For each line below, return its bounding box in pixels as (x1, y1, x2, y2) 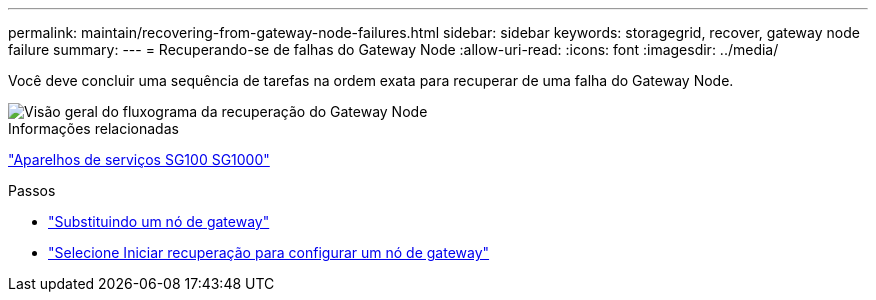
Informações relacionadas (8, 120, 179, 137)
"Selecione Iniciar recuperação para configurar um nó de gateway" (48, 244, 490, 261)
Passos (8, 182, 56, 199)
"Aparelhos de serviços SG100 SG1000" (8, 151, 270, 168)
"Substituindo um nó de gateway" (48, 213, 270, 230)
